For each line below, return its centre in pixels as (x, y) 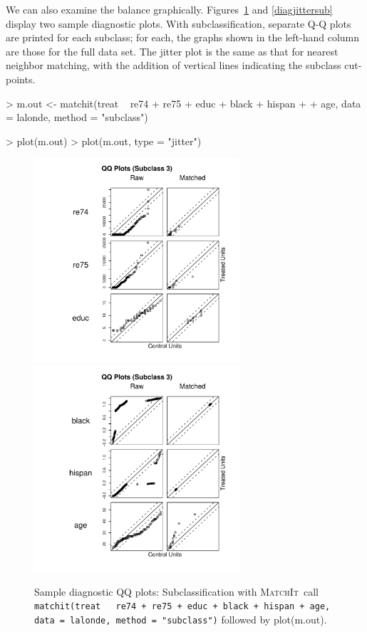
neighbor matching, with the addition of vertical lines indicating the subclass (174, 65)
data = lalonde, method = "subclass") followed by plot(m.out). (181, 619)
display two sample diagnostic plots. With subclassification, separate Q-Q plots (179, 23)
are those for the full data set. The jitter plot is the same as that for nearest (172, 51)
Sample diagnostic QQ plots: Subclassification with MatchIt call (177, 591)
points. (21, 79)
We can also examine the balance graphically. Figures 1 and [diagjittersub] (169, 9)
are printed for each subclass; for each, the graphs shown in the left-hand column (183, 37)
